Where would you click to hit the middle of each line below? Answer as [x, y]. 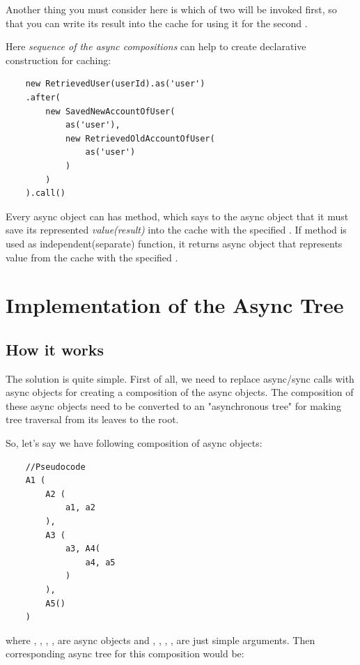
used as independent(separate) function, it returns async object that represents [174, 243]
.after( [43, 97]
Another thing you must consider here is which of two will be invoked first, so [171, 9]
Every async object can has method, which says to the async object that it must [177, 216]
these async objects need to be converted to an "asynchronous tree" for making [173, 405]
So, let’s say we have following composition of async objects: [134, 443]
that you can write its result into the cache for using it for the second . [157, 23]
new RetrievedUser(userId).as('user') [115, 84]
